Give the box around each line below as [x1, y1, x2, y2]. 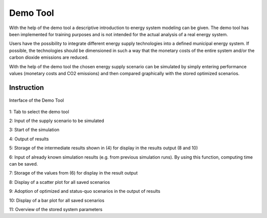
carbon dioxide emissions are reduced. [9, 54, 89, 60]
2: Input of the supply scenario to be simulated [9, 118, 104, 124]
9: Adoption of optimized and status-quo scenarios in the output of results [9, 188, 161, 194]
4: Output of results [9, 136, 49, 142]
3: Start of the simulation [9, 127, 59, 133]
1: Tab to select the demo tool [9, 109, 69, 115]
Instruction [9, 83, 44, 91]
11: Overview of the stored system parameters [9, 206, 103, 212]
